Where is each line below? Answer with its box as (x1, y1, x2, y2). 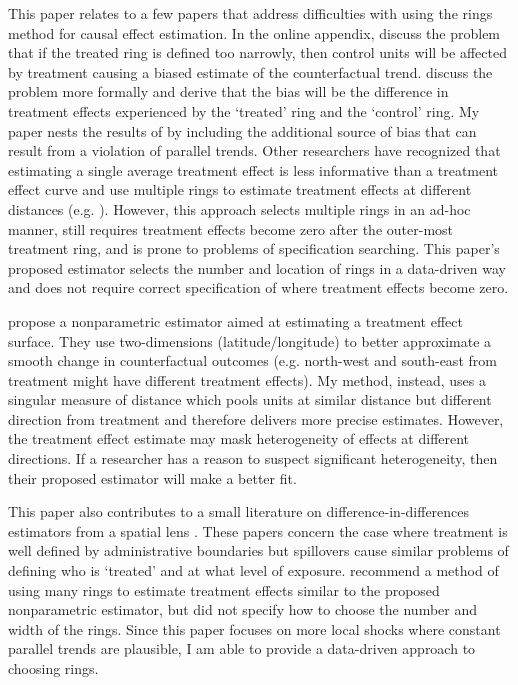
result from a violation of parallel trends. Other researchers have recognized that (8, 140, 501, 161)
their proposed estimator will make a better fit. (8, 467, 297, 488)
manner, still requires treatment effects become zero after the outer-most (8, 218, 454, 239)
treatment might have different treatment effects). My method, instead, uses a (8, 369, 486, 390)
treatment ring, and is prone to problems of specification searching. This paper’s (8, 238, 500, 259)
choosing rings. (8, 658, 99, 678)
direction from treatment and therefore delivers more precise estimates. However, (8, 408, 504, 429)
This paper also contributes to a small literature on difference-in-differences (8, 501, 470, 522)
